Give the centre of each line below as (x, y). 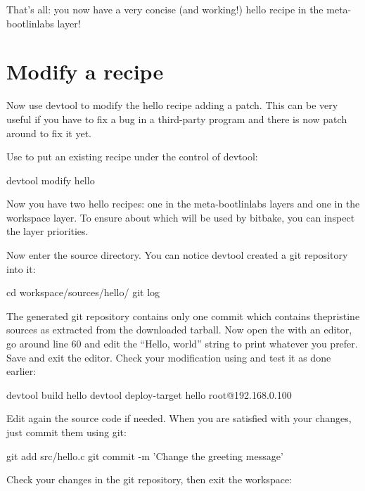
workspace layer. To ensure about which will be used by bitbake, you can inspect (181, 217)
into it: (21, 268)
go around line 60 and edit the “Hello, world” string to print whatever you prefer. (182, 344)
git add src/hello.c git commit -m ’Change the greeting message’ (145, 455)
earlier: (21, 371)
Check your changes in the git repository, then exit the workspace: (149, 479)
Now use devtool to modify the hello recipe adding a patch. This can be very (172, 105)
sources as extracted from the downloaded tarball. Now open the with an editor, (179, 330)
